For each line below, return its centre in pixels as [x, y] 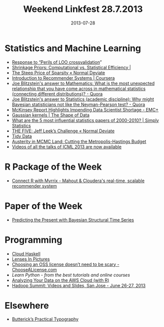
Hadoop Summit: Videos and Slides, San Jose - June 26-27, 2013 [79, 285]
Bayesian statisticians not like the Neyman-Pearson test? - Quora [78, 104]
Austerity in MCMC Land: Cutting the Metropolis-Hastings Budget [79, 141]
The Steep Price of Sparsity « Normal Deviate [58, 73]
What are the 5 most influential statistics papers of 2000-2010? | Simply [85, 120]
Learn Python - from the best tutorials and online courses [71, 275]
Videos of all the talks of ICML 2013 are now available [67, 147]
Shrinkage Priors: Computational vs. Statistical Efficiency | [71, 67]
